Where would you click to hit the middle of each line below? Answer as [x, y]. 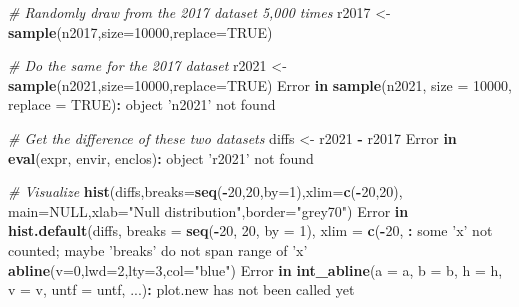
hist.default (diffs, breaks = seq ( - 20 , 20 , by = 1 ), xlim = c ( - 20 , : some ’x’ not [250, 230]
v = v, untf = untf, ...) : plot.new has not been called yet [181, 289]
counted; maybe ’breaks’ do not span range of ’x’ [158, 249]
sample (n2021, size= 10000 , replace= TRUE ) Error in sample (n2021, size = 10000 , [260, 84]
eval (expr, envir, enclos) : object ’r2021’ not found [161, 157]
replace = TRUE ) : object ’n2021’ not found [142, 104]
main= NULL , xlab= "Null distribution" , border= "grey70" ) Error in [208, 210]
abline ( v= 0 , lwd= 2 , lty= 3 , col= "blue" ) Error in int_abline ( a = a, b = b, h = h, [255, 269]
